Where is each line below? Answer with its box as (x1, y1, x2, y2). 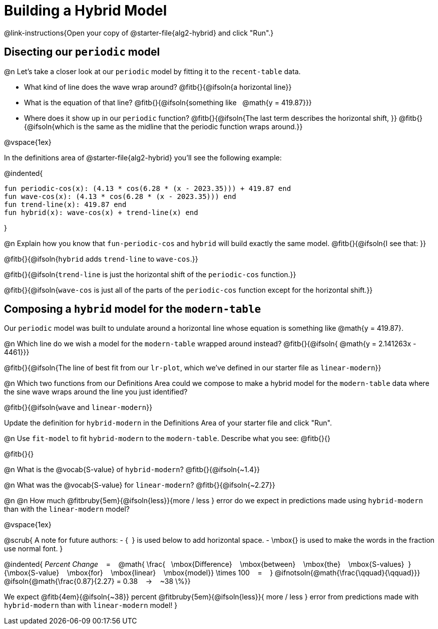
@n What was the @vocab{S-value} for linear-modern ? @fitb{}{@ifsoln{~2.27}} (4, 481, 275, 490)
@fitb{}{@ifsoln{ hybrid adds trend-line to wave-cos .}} (4, 254, 198, 263)
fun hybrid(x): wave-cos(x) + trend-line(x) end (4, 208, 198, 217)
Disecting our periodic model (4, 46, 160, 59)
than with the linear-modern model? (4, 505, 130, 514)
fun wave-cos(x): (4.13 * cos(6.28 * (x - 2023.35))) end (4, 192, 236, 200)
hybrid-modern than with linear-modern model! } (4, 601, 178, 610)
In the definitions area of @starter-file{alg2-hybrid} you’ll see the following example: (4, 153, 282, 162)
